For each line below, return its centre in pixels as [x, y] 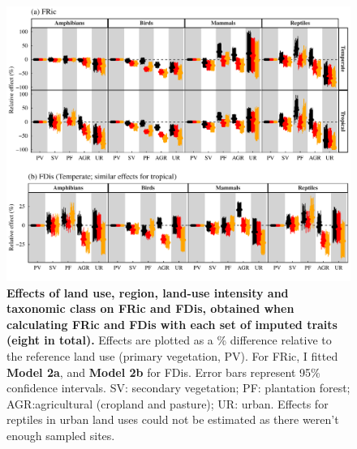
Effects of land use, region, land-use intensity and [148, 292]
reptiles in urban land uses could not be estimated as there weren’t [173, 419]
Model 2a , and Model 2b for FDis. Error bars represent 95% [163, 372]
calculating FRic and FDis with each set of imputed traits [172, 324]
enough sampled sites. [61, 436]
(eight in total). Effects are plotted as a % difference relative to [169, 340]
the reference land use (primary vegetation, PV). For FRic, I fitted [172, 356]
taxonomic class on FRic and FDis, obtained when [151, 308]
